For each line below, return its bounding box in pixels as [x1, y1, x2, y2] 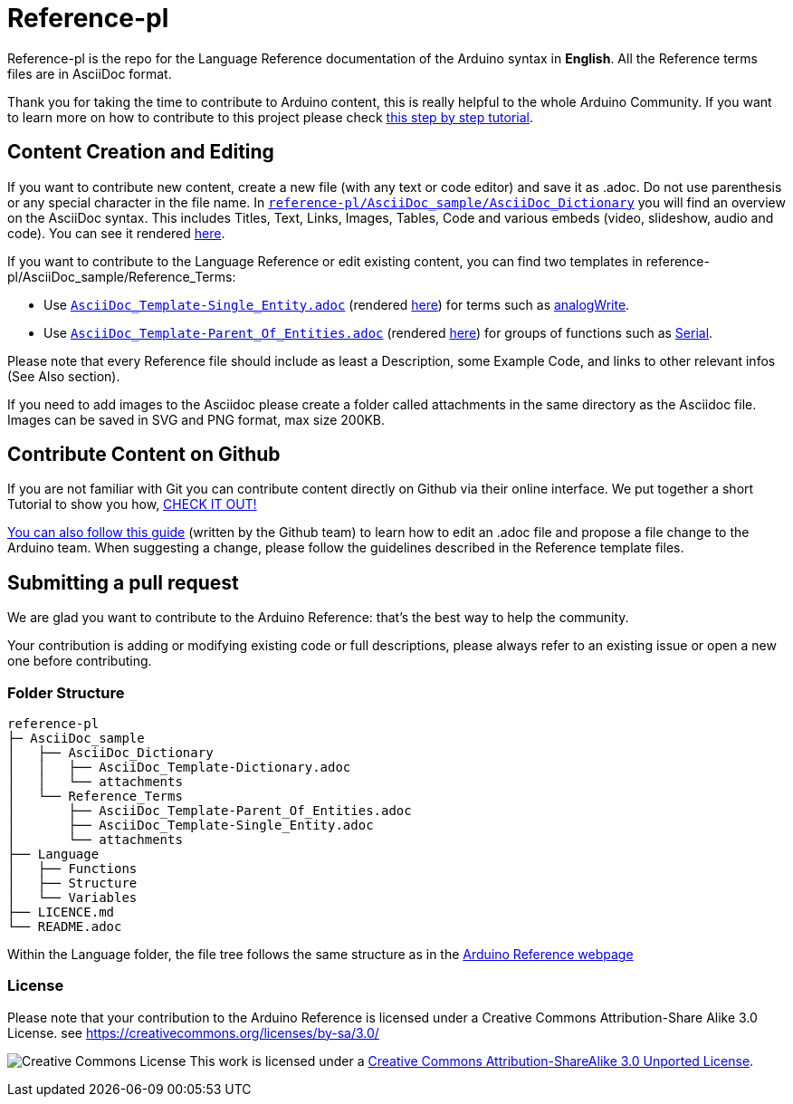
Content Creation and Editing [7, 140, 274, 164]
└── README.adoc [7, 919, 122, 935]
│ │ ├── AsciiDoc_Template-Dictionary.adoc [7, 760, 351, 775]
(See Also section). [7, 368, 120, 384]
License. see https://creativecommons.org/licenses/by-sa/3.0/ [7, 1024, 379, 1041]
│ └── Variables [7, 890, 138, 906]
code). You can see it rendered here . [7, 225, 225, 241]
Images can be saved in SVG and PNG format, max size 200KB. [7, 411, 386, 427]
